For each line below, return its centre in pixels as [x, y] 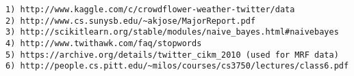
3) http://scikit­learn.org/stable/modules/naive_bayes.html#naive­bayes [172, 32]
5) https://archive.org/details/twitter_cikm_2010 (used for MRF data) [172, 55]
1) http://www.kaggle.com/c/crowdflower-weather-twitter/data [150, 9]
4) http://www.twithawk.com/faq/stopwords [104, 43]
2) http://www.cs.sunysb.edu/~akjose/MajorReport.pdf [131, 21]
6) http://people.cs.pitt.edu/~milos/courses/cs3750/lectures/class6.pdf [177, 66]
